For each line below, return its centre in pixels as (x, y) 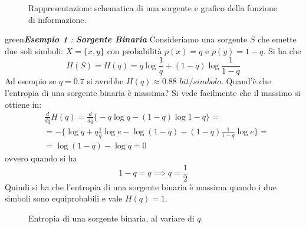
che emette (277, 39)
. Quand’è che (246, 81)
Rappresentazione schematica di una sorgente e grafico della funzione (153, 8)
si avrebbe (105, 81)
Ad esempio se (31, 81)
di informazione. (57, 19)
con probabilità (134, 50)
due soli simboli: (34, 50)
